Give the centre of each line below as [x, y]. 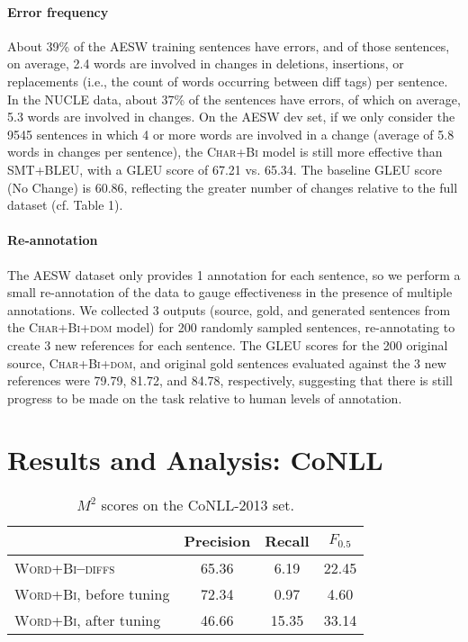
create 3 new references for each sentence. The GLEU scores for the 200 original [228, 344]
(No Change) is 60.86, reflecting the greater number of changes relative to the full [233, 187]
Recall [287, 541]
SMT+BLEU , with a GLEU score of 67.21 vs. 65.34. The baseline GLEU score [225, 169]
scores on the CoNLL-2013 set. [198, 505]
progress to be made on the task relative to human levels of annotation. [205, 398]
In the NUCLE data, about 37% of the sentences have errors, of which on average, [234, 99]
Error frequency [58, 11]
